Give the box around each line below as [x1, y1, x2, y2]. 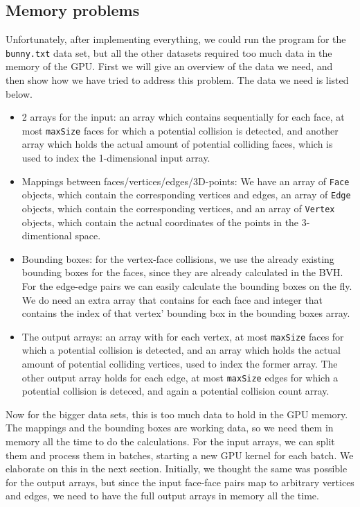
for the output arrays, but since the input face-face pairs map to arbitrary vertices [6, 474, 354, 489]
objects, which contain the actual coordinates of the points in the [21, 214, 299, 229]
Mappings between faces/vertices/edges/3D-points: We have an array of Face [21, 173, 350, 188]
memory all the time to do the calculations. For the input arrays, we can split [6, 434, 335, 449]
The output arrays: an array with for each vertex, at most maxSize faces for [21, 329, 344, 343]
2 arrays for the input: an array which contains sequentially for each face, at [21, 110, 345, 124]
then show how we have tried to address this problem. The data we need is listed [6, 73, 349, 87]
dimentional [21, 228, 72, 243]
